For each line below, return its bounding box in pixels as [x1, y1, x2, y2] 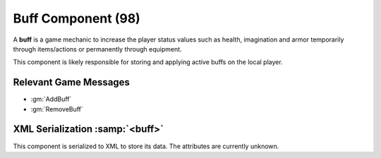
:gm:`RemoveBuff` [30, 104, 84, 113]
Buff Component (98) [13, 11, 140, 26]
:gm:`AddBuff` [30, 95, 72, 104]
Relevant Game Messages [13, 76, 131, 88]
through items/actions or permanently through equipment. [13, 44, 183, 53]
